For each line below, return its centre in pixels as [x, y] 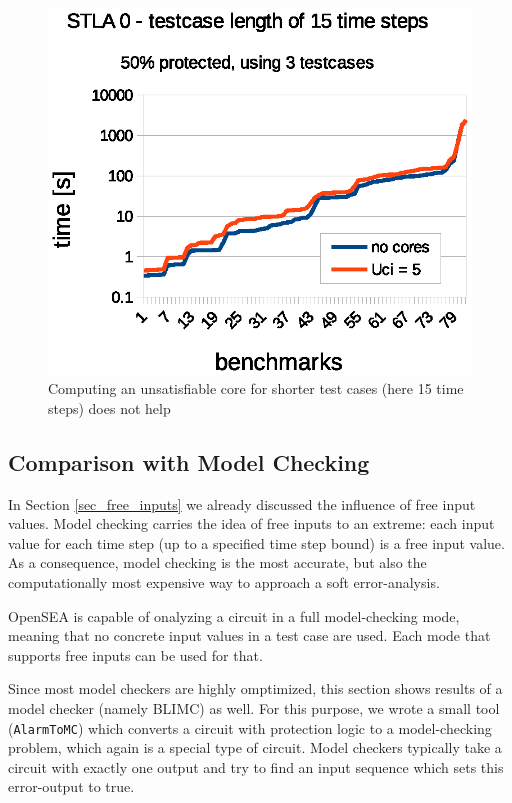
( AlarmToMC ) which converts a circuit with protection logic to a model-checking [250, 727]
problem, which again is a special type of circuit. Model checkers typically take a [255, 747]
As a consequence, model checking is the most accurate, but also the [217, 562]
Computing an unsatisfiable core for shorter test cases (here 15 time [256, 388]
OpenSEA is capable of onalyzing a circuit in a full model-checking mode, [234, 615]
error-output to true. [71, 786]
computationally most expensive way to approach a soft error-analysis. [224, 582]
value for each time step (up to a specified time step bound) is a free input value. [256, 542]
